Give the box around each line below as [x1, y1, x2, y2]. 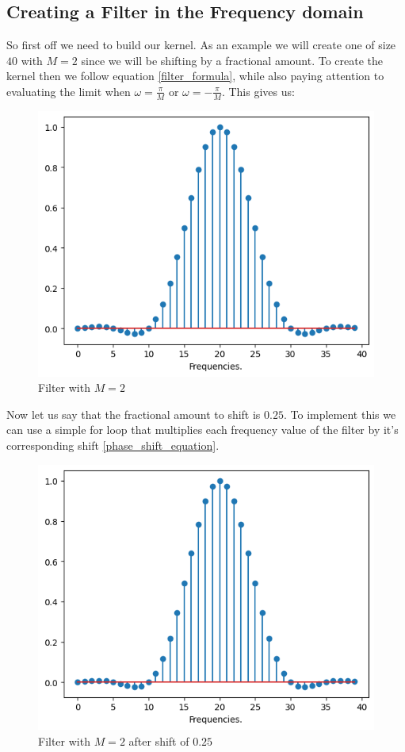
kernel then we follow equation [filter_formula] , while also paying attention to [6, 67, 384, 84]
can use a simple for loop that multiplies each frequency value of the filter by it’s [6, 421, 399, 438]
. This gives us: [221, 82, 295, 99]
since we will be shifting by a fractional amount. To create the [81, 52, 384, 68]
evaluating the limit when [6, 82, 131, 99]
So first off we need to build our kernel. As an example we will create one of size [6, 36, 396, 53]
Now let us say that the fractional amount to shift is [6, 405, 261, 422]
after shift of [128, 733, 189, 750]
